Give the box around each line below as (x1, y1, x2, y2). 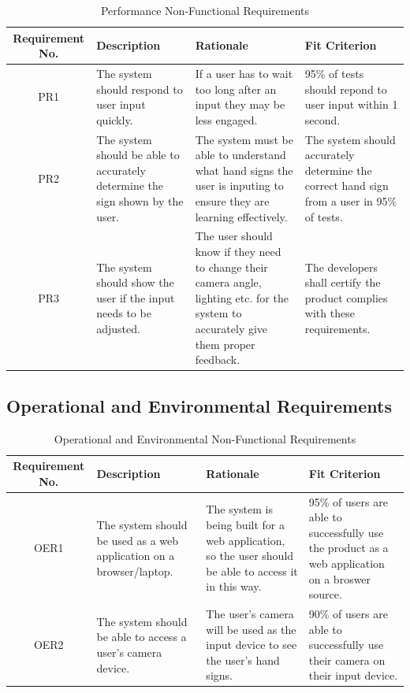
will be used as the (206, 621, 296, 637)
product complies (304, 289, 388, 306)
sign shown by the (96, 193, 184, 209)
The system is (206, 501, 273, 517)
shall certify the (304, 274, 381, 291)
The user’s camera (206, 605, 294, 621)
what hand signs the (195, 161, 293, 178)
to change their (195, 258, 268, 275)
